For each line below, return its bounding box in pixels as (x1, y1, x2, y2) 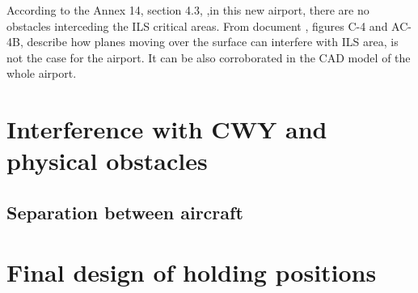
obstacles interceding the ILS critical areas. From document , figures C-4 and (6, 17, 388, 34)
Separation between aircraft (6, 199, 243, 224)
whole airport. (6, 65, 77, 82)
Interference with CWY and (6, 113, 327, 146)
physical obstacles (6, 144, 208, 177)
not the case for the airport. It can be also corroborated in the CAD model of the (6, 49, 411, 66)
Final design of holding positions (6, 255, 377, 288)
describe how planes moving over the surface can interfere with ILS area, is (27, 33, 399, 50)
